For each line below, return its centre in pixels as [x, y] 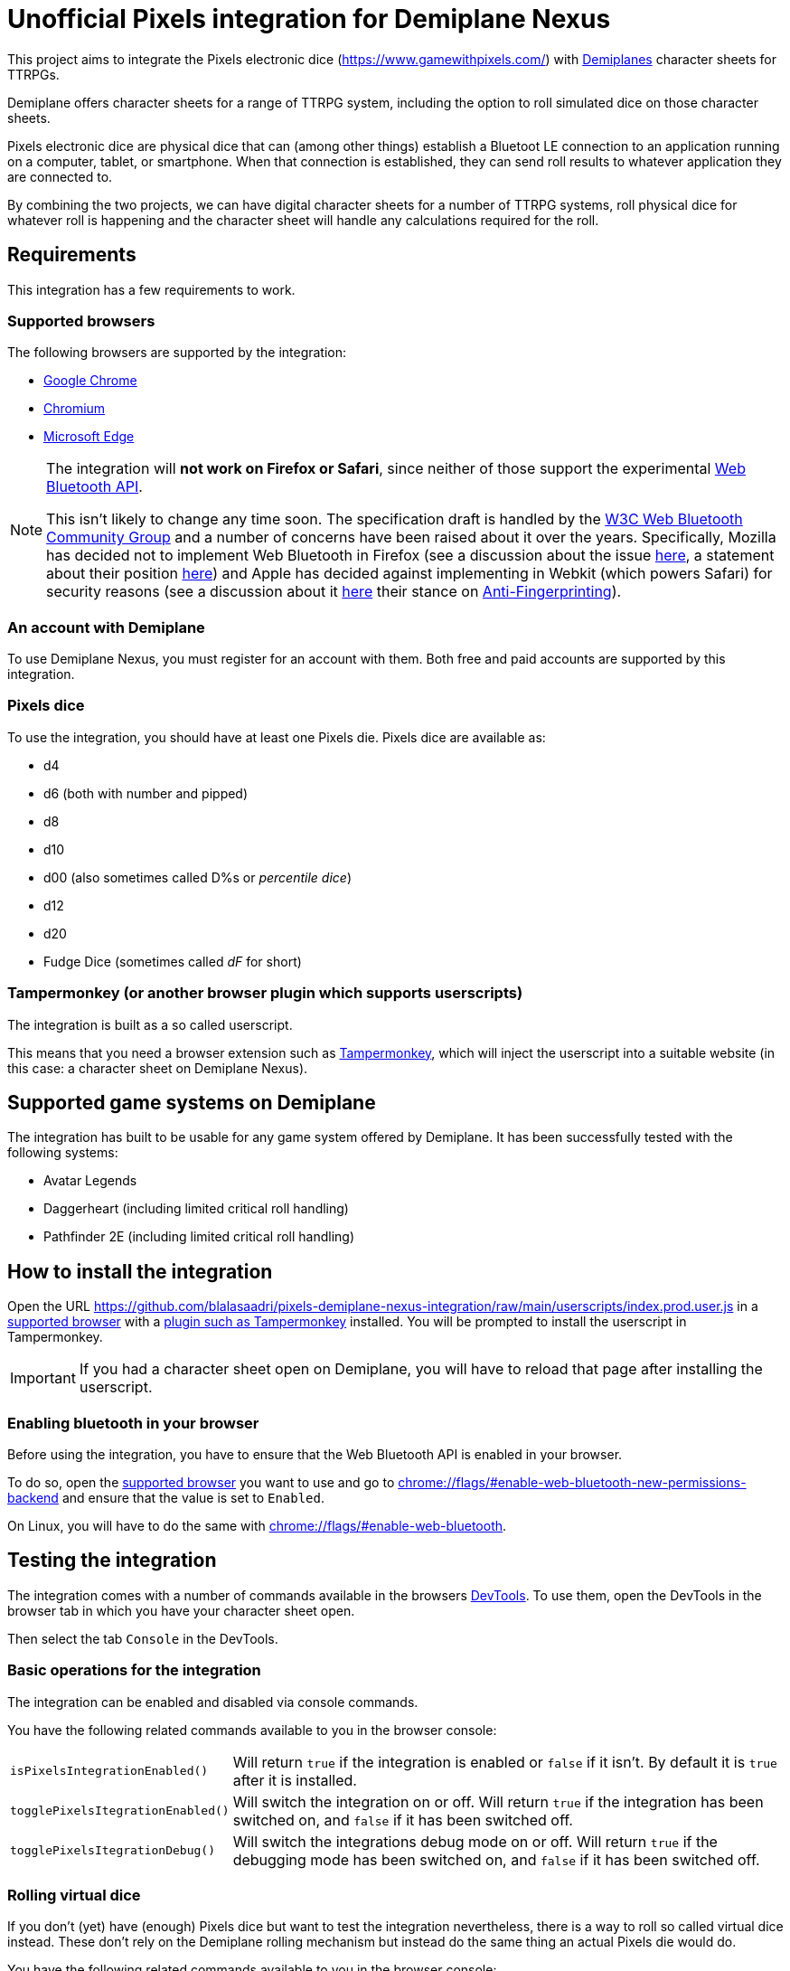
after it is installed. [295, 1780]
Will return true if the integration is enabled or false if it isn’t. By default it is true [505, 1762]
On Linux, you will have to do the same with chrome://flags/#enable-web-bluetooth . [257, 1526]
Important [43, 1378]
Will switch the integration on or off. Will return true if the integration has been [498, 1801]
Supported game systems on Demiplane [192, 1103]
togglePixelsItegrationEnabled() [120, 1811]
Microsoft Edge [89, 437]
